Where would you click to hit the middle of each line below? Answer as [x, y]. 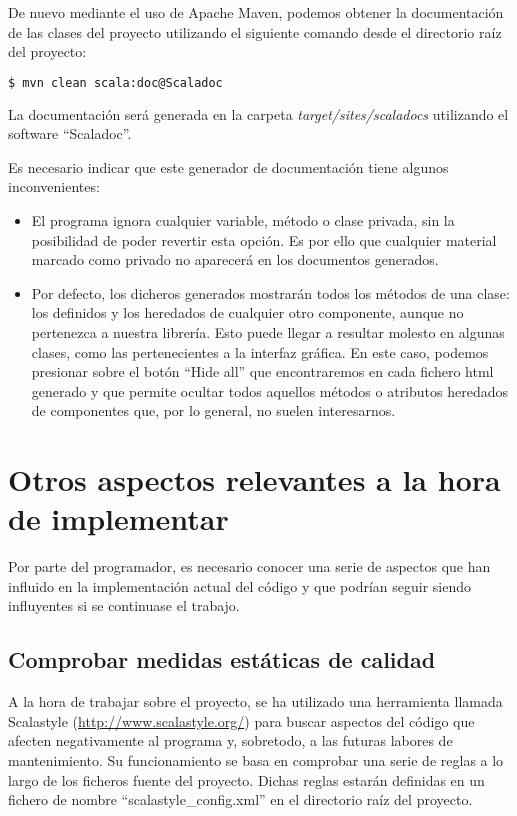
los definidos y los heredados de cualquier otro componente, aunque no [247, 312]
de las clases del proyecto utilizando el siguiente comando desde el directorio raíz [255, 31]
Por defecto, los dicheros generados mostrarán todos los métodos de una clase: [270, 292]
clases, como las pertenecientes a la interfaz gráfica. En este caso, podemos [260, 351]
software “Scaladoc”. [70, 133]
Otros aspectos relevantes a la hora [254, 479]
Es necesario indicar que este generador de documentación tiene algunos [228, 166]
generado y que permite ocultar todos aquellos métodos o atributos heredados [269, 390]
